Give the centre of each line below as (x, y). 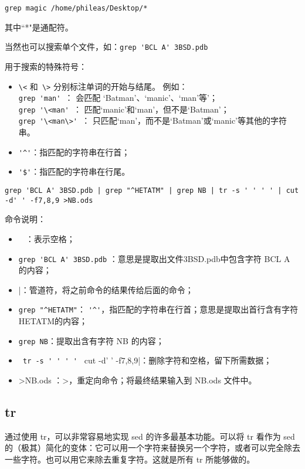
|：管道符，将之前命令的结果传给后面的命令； (106, 289)
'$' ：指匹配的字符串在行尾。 (74, 171)
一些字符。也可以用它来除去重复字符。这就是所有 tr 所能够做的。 (130, 459)
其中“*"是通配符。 (39, 27)
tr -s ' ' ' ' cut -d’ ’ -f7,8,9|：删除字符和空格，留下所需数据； (147, 360)
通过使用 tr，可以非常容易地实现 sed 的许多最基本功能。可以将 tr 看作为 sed (150, 436)
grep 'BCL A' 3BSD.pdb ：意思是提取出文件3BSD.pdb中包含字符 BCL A (154, 258)
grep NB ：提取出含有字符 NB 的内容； (91, 340)
